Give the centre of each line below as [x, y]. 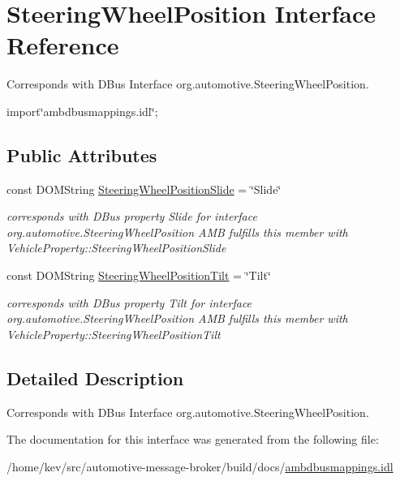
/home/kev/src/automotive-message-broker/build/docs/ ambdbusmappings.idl [200, 466]
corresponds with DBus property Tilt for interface [129, 302]
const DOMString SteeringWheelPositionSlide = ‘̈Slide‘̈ [144, 189]
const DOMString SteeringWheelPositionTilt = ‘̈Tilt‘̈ [139, 275]
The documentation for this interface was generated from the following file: [193, 439]
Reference [63, 45]
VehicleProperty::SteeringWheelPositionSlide [116, 248]
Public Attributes [82, 155]
